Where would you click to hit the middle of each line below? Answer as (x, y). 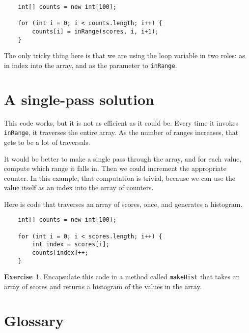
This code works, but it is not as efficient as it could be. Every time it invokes (121, 122)
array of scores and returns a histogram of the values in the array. (103, 286)
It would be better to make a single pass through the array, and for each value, (123, 158)
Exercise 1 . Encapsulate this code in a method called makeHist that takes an (122, 277)
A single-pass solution (79, 99)
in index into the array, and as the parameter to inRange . (91, 65)
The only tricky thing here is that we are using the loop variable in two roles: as (124, 55)
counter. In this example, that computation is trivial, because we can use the (120, 178)
